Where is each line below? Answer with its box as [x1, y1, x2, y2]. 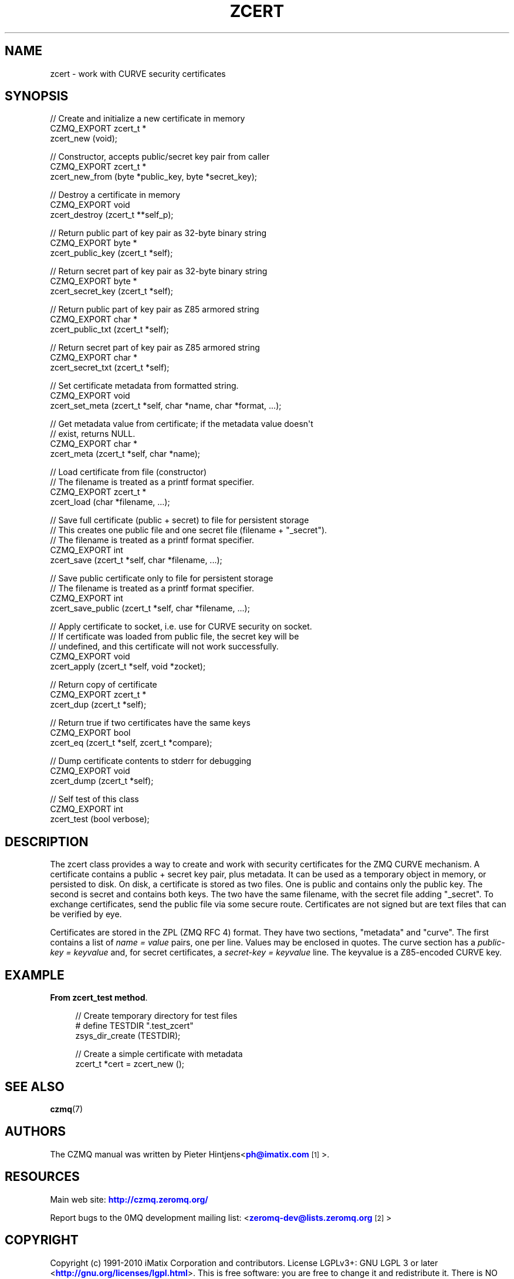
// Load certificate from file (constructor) [50, 467, 207, 477]
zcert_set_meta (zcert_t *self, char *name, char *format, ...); [50, 400, 282, 411]
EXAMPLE [5, 967, 65, 982]
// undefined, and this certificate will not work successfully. [50, 641, 279, 652]
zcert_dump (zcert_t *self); [50, 776, 154, 786]
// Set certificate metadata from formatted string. [50, 381, 239, 391]
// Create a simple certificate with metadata [75, 1049, 243, 1059]
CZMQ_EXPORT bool [50, 728, 131, 738]
